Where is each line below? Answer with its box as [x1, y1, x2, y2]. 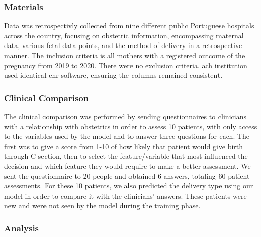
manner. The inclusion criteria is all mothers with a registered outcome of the [4, 50, 245, 60]
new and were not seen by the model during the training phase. [4, 200, 201, 211]
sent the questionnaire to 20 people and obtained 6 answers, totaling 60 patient [4, 170, 250, 181]
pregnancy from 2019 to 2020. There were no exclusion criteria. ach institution [4, 60, 247, 70]
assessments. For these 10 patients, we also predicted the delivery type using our [4, 180, 253, 191]
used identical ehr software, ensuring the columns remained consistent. [4, 70, 223, 80]
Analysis [4, 221, 39, 234]
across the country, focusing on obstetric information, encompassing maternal [4, 30, 244, 40]
